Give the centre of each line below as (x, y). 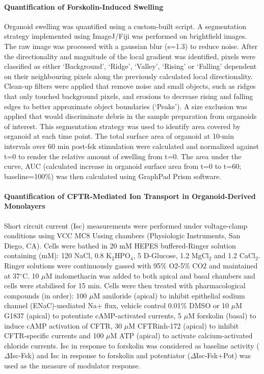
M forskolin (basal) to (222, 316)
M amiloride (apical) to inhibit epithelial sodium (169, 295)
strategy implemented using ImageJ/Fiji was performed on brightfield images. (126, 36)
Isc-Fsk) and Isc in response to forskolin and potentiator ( (100, 355)
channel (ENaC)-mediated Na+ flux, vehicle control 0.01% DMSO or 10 (117, 305)
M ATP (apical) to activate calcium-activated (181, 335)
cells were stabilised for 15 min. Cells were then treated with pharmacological (125, 285)
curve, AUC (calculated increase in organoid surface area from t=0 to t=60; (123, 166)
